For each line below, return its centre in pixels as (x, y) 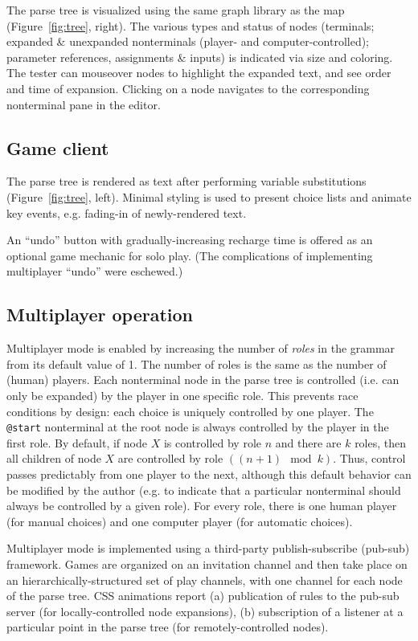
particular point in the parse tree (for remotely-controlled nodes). (168, 627)
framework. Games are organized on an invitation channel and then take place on (207, 563)
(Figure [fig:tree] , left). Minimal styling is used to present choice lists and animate (209, 196)
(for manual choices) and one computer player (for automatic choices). (180, 521)
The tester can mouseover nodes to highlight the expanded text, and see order (199, 73)
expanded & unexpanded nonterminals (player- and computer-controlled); (188, 41)
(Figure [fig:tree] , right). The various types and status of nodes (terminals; (191, 25)
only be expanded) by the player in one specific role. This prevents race (182, 395)
